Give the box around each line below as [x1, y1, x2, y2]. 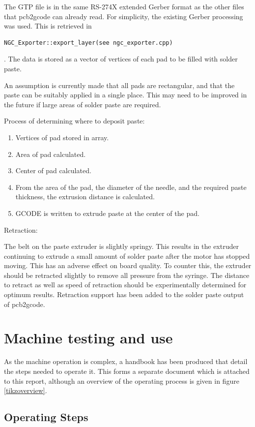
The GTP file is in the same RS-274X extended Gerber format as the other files [4, 1, 244, 11]
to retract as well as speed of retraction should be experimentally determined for [4, 279, 247, 290]
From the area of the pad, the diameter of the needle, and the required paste [15, 182, 247, 192]
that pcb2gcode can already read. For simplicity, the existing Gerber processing [4, 11, 243, 21]
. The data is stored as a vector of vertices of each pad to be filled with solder [4, 54, 238, 64]
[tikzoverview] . [4, 385, 47, 396]
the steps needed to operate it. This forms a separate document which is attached [4, 366, 250, 376]
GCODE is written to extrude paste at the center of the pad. [15, 208, 199, 218]
